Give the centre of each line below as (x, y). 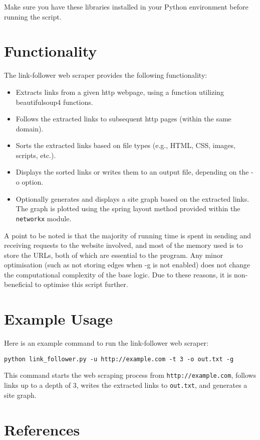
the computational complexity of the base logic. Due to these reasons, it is (118, 274)
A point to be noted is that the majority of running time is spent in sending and (128, 235)
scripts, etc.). (36, 155)
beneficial (19, 284)
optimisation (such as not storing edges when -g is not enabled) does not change (127, 265)
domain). (30, 128)
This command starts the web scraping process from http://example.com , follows (130, 375)
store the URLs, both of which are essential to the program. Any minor (114, 255)
